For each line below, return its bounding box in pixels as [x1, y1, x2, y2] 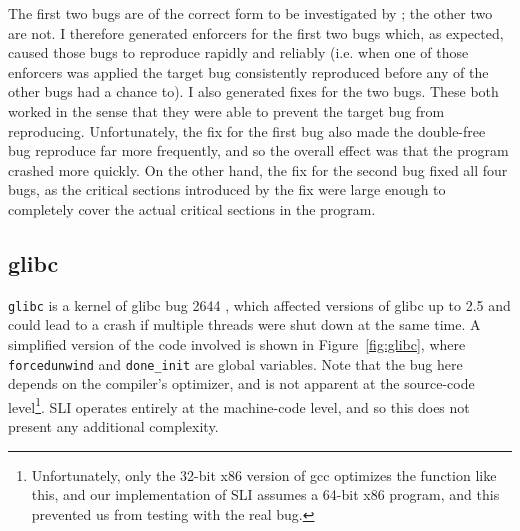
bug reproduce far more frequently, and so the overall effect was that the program [8, 140, 509, 161]
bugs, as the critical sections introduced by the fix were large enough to [8, 179, 446, 200]
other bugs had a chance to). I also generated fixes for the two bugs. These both [8, 81, 499, 102]
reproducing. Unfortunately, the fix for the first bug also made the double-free [8, 120, 486, 141]
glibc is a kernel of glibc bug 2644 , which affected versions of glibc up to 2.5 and [8, 294, 511, 315]
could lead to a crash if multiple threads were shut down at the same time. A [8, 314, 481, 335]
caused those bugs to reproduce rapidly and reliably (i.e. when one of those [8, 42, 469, 63]
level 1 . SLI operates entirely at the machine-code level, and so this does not [8, 393, 470, 417]
